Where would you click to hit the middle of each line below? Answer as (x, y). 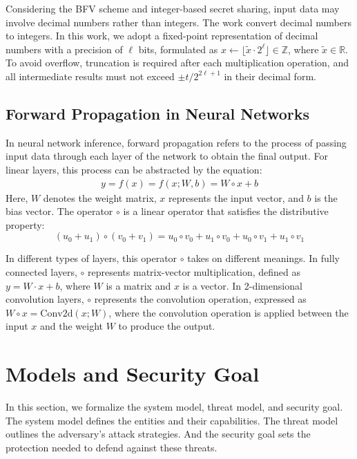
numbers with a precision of (64, 49)
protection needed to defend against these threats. (112, 447)
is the (326, 197)
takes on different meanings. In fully (263, 258)
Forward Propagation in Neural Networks (158, 113)
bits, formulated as (178, 49)
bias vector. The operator (59, 211)
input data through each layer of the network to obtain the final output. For (167, 156)
